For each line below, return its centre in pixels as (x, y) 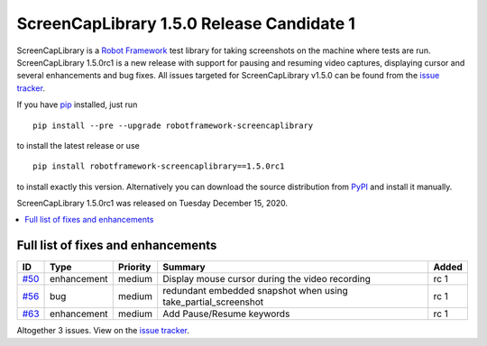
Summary (184, 268)
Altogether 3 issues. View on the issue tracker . (103, 331)
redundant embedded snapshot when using (256, 291)
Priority (134, 268)
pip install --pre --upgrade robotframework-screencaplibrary (173, 125)
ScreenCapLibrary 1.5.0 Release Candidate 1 (186, 23)
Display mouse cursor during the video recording (267, 279)
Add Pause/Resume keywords (226, 314)
